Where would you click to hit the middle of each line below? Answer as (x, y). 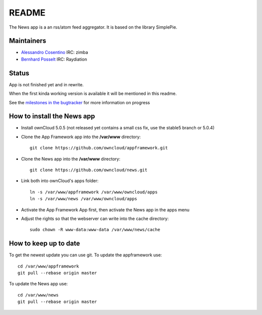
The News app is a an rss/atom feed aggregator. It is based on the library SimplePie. (93, 27)
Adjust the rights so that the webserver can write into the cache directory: (95, 219)
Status (19, 73)
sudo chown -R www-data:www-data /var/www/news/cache (95, 230)
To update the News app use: (38, 284)
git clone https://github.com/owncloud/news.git (89, 170)
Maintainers (28, 41)
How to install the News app (52, 116)
